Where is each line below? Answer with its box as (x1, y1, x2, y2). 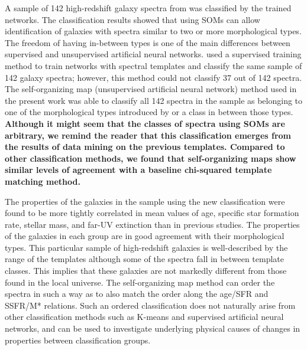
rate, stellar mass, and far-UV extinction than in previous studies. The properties (5, 218, 300, 230)
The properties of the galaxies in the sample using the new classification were (5, 195, 285, 207)
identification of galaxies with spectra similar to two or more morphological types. (5, 25, 302, 37)
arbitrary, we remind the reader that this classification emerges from (5, 129, 292, 141)
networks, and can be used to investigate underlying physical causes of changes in (5, 322, 300, 335)
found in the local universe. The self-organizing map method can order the (5, 276, 275, 288)
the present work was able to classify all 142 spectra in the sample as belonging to (5, 94, 303, 106)
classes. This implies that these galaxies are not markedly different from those (5, 264, 287, 277)
